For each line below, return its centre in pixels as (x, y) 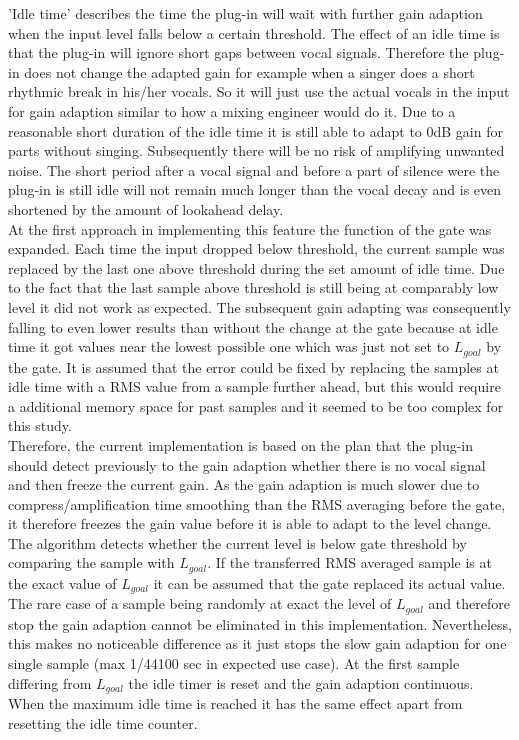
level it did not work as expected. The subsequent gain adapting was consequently (259, 306)
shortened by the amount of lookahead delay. (146, 208)
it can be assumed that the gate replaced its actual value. (329, 582)
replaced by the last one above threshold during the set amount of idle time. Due (256, 267)
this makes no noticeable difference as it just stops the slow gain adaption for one (257, 643)
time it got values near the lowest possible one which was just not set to (229, 346)
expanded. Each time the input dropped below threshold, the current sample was (256, 248)
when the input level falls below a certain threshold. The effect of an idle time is (254, 32)
